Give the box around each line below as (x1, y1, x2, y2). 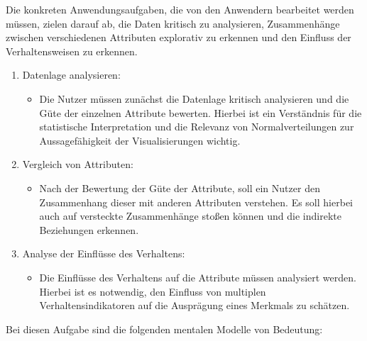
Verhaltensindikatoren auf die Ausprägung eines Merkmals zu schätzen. (39, 298, 350, 313)
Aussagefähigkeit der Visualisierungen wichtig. (39, 133, 241, 147)
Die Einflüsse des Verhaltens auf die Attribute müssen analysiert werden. (39, 269, 356, 284)
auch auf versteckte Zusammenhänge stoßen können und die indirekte (39, 208, 341, 223)
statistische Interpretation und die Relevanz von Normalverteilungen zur (39, 119, 354, 134)
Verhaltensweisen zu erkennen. (6, 43, 138, 58)
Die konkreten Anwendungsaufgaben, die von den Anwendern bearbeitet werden (6, 2, 354, 16)
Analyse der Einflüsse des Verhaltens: (22, 246, 185, 261)
